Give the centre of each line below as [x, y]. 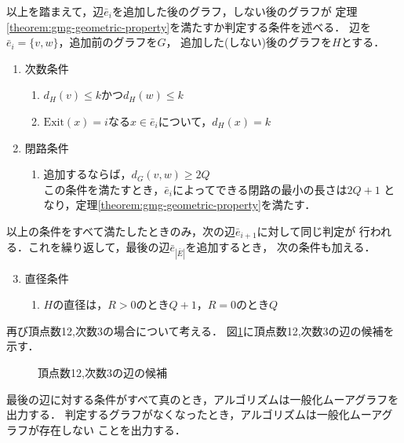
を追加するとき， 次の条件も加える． [280, 247]
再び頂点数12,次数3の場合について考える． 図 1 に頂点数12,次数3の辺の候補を [200, 330]
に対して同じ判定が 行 [313, 231]
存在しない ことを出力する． [112, 429]
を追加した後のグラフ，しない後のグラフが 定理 [235, 11]
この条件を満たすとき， [104, 189]
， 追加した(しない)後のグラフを [249, 42]
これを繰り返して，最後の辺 [99, 247]
